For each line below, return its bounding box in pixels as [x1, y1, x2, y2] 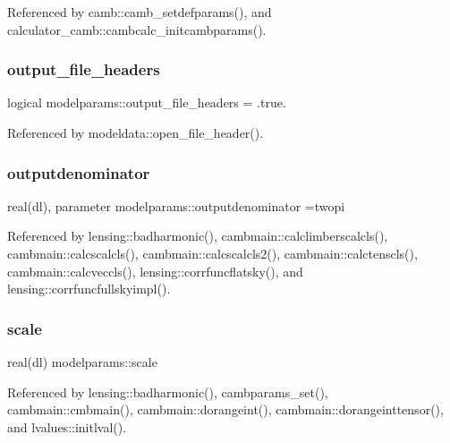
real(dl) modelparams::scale [7, 353, 157, 371]
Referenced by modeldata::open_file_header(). [7, 124, 264, 141]
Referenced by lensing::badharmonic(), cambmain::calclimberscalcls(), [7, 226, 388, 245]
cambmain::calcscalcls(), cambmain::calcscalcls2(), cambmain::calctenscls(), [7, 244, 418, 262]
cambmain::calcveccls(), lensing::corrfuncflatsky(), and [7, 261, 303, 280]
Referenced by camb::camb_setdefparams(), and [7, 3, 272, 21]
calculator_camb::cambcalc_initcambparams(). [7, 20, 267, 38]
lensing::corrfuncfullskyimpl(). [7, 279, 171, 298]
